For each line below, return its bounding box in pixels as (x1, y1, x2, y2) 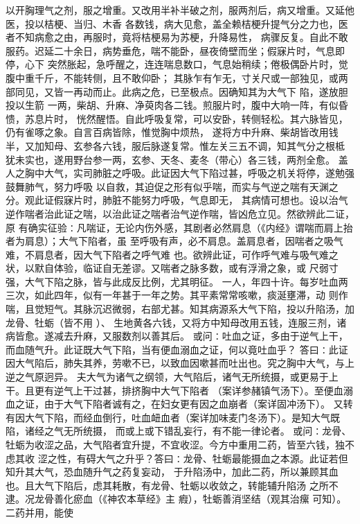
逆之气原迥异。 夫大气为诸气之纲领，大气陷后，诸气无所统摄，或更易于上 (6, 369, 339, 384)
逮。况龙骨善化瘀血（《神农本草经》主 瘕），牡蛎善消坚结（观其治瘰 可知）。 (6, 491, 347, 506)
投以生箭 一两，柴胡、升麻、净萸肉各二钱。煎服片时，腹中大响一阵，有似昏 (6, 98, 348, 112)
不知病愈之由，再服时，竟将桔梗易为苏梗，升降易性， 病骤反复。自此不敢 (15, 30, 348, 44)
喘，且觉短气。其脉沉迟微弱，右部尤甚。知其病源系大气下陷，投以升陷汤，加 (6, 302, 354, 316)
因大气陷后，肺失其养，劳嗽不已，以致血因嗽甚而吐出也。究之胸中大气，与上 (6, 356, 354, 370)
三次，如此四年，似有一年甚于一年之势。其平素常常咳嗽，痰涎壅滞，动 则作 (6, 288, 348, 302)
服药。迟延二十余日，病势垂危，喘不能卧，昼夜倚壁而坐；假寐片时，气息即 (6, 43, 345, 58)
